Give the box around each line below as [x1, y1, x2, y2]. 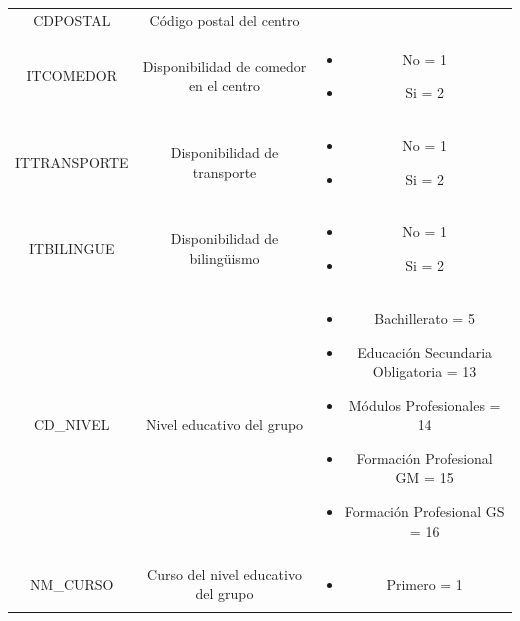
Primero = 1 [386, 573, 463, 594]
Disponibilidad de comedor [142, 55, 307, 76]
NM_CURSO [30, 573, 114, 594]
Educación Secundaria [357, 341, 493, 362]
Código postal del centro [149, 9, 300, 30]
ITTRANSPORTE [15, 151, 129, 172]
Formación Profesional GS [344, 501, 505, 522]
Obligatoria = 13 [372, 361, 477, 382]
